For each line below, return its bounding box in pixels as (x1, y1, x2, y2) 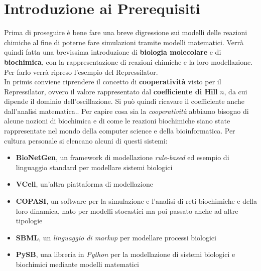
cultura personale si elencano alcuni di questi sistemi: (4, 135, 168, 146)
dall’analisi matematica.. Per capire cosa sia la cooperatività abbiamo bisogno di (4, 105, 249, 116)
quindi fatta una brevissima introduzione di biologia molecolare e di (4, 47, 221, 57)
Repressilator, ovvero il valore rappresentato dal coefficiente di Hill (4, 86, 218, 96)
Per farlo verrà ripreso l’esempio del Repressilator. (4, 66, 158, 77)
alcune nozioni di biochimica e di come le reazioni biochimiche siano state (4, 115, 230, 126)
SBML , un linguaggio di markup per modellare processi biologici (16, 232, 216, 242)
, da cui (224, 86, 247, 96)
